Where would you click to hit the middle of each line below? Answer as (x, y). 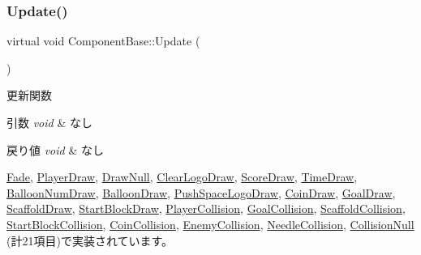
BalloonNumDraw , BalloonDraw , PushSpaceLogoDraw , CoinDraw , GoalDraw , (201, 192)
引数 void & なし (49, 122)
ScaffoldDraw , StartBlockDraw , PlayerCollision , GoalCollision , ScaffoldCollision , (206, 208)
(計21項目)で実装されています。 (90, 240)
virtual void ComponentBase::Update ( (103, 41)
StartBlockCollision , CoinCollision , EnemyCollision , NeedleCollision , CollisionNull (210, 224)
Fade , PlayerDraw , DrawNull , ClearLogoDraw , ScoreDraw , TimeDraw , (182, 177)
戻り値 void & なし (55, 149)
